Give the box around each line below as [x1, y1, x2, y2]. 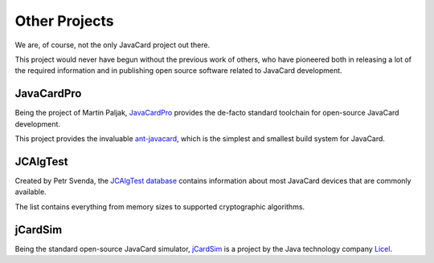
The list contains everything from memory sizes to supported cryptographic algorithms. [14, 201, 305, 212]
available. [14, 187, 47, 196]
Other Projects [14, 12, 114, 30]
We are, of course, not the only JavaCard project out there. [14, 40, 211, 50]
